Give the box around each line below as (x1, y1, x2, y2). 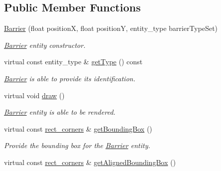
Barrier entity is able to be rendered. (4, 107, 116, 117)
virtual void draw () (4, 90, 65, 100)
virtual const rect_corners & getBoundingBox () (4, 123, 153, 134)
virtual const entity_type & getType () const (4, 56, 143, 67)
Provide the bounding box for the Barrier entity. (4, 140, 151, 151)
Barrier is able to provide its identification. (4, 73, 136, 83)
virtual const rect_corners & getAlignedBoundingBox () (4, 157, 176, 167)
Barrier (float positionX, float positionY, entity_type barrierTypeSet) (4, 23, 218, 33)
